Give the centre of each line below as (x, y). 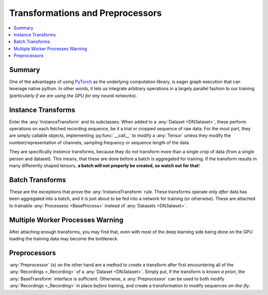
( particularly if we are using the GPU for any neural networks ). (73, 96)
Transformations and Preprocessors (86, 13)
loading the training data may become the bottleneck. (64, 239)
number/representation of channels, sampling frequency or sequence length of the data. (100, 142)
